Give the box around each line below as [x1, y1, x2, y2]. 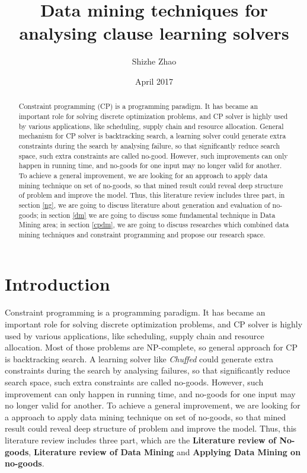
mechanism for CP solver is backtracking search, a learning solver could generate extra [18, 131, 286, 141]
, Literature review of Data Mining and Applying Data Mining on [28, 445, 301, 458]
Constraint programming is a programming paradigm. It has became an [5, 306, 266, 318]
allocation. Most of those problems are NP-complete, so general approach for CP [5, 341, 298, 353]
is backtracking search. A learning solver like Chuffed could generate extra [5, 352, 274, 365]
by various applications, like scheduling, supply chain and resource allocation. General [18, 121, 284, 131]
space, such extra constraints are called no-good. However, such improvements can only [18, 150, 288, 160]
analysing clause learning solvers [19, 21, 289, 45]
